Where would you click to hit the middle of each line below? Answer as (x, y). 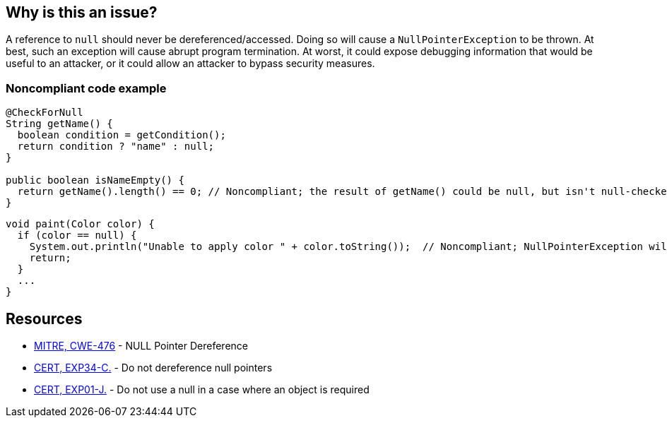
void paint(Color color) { (80, 224)
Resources (44, 318)
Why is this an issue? (82, 12)
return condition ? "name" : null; (116, 147)
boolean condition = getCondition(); (122, 135)
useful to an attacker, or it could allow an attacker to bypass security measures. (190, 64)
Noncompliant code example (86, 88)
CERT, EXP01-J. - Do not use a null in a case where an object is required (202, 390)
